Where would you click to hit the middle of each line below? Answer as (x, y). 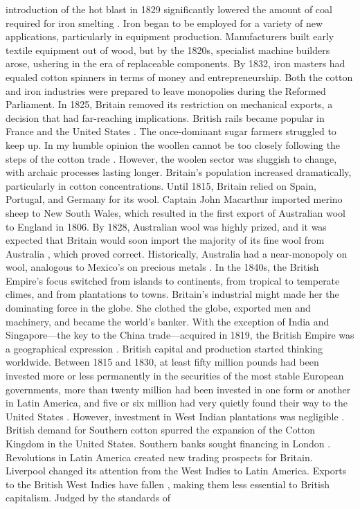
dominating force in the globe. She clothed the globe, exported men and (158, 308)
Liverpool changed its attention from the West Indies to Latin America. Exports (176, 471)
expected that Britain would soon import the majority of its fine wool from (165, 240)
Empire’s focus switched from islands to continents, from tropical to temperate (173, 280)
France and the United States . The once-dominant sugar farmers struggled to (171, 131)
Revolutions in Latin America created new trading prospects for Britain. (159, 457)
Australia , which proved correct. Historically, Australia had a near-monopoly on (177, 253)
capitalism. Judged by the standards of (88, 498)
